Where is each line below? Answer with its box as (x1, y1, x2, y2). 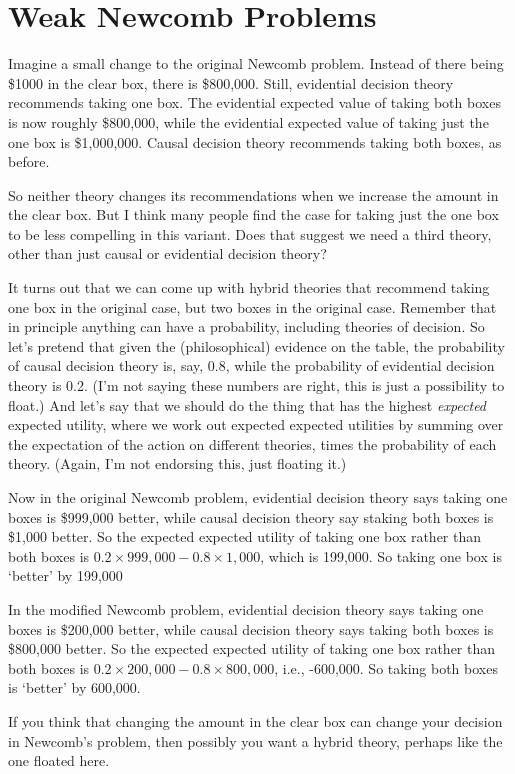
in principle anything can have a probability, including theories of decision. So (8, 316, 485, 337)
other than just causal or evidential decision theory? (8, 243, 327, 264)
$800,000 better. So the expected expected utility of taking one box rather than (8, 638, 496, 659)
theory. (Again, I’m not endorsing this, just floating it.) (8, 453, 347, 474)
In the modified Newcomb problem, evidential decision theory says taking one (8, 598, 484, 619)
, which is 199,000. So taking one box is (260, 545, 502, 566)
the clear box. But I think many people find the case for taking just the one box (8, 204, 499, 225)
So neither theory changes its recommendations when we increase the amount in (8, 184, 499, 205)
